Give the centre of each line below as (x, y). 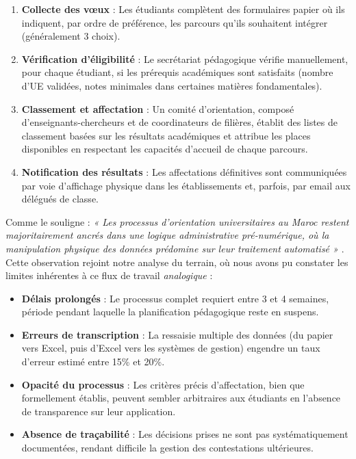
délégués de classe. (60, 199)
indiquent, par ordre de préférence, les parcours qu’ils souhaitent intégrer (175, 22)
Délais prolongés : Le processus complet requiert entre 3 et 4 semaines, (175, 298)
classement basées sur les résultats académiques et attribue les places (166, 135)
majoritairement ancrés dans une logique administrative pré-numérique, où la (167, 235)
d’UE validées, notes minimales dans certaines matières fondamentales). (172, 85)
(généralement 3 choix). (71, 36)
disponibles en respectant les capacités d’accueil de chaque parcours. (165, 149)
